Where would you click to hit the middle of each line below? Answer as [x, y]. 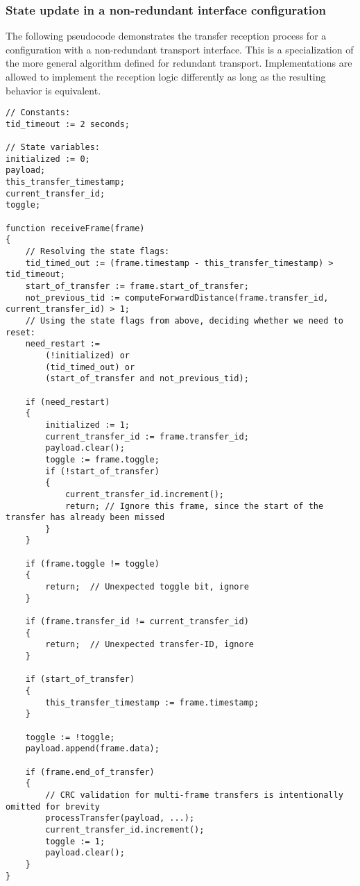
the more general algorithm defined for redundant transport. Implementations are [179, 63]
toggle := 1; [75, 841]
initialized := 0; [48, 159]
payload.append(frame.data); [92, 749]
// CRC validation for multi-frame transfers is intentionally [194, 795]
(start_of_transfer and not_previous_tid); [147, 379]
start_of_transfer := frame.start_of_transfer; [137, 286]
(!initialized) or [87, 355]
